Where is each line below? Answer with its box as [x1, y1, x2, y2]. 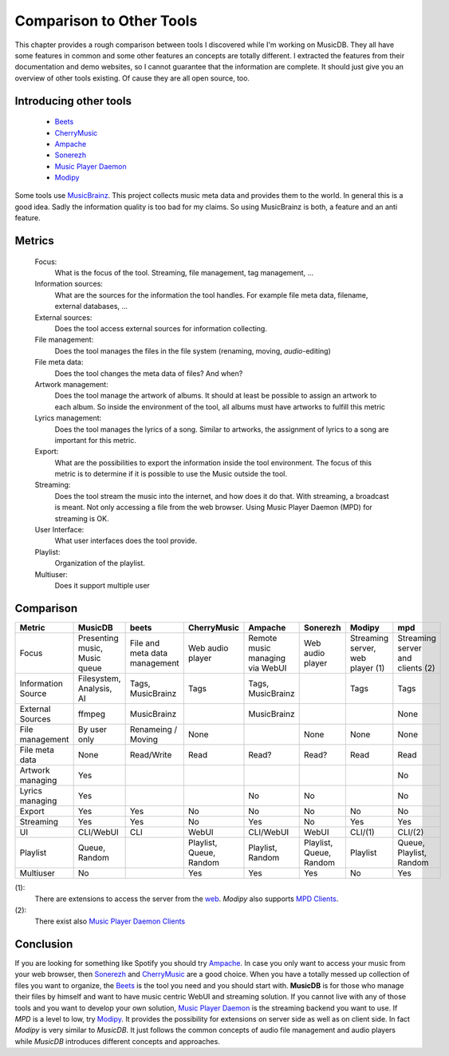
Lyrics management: [34, 413, 102, 423]
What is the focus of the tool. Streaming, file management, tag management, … [54, 268, 314, 278]
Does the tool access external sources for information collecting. [54, 324, 267, 333]
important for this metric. [54, 435, 137, 445]
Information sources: [34, 279, 104, 289]
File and [129, 637, 160, 648]
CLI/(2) [397, 826, 424, 837]
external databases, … [54, 302, 128, 311]
